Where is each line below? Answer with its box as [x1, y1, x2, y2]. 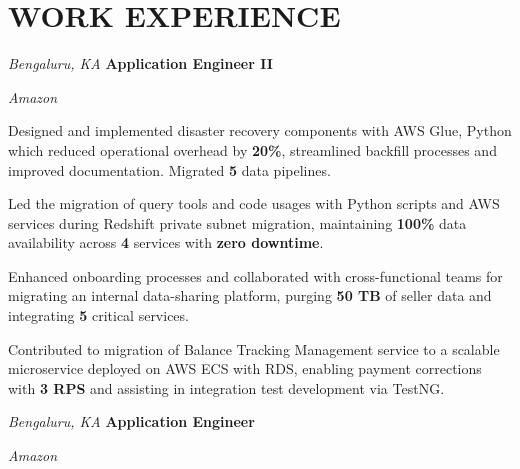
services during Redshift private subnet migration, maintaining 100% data [8, 212, 467, 233]
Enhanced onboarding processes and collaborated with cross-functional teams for [8, 265, 503, 286]
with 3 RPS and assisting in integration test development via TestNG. [8, 377, 445, 398]
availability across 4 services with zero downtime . [8, 232, 324, 253]
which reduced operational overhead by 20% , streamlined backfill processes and [8, 139, 497, 160]
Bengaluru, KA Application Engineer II [8, 53, 273, 74]
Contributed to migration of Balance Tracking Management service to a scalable [8, 338, 500, 359]
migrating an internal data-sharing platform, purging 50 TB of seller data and [8, 285, 492, 306]
